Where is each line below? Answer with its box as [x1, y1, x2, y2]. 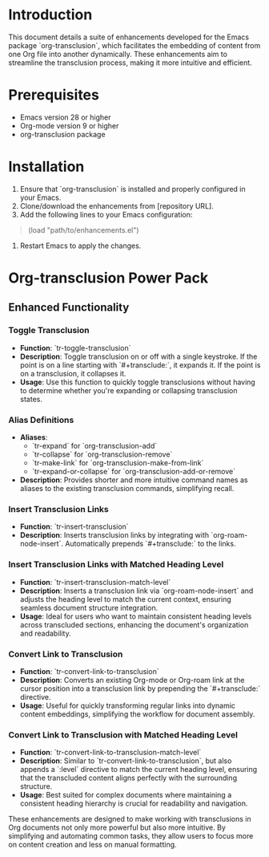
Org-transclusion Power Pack [8, 269, 209, 286]
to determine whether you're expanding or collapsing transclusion [19, 385, 238, 395]
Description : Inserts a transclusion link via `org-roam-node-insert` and [19, 586, 254, 595]
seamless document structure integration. [19, 603, 159, 612]
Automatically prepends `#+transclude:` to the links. [65, 539, 236, 549]
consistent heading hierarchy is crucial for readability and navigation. [19, 798, 248, 808]
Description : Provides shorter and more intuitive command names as [19, 475, 248, 485]
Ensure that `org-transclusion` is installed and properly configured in [19, 184, 246, 193]
